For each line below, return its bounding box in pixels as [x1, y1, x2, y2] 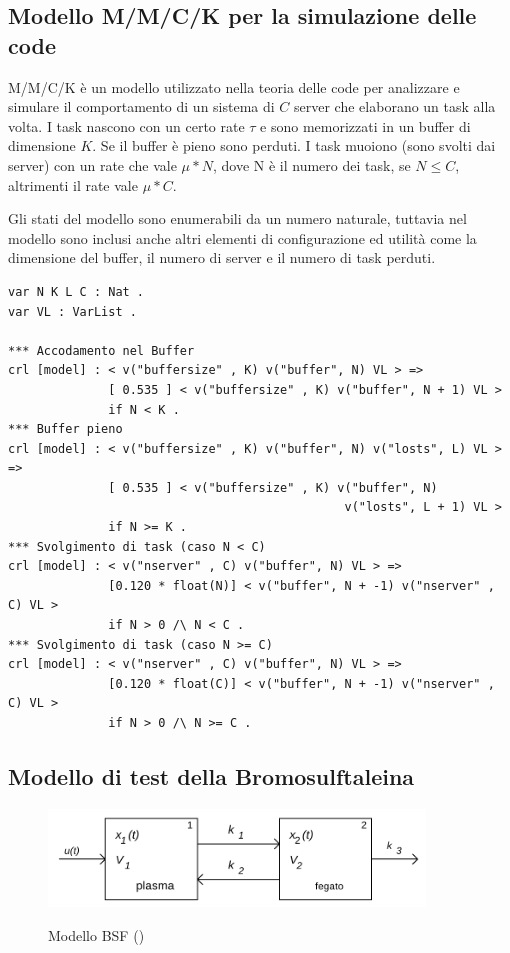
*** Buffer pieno [8, 422, 123, 437]
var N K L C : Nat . [8, 284, 145, 299]
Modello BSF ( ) [48, 924, 145, 945]
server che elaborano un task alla [294, 96, 496, 117]
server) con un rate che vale [8, 154, 177, 175]
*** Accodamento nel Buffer [8, 343, 195, 358]
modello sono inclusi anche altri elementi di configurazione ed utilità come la [8, 227, 477, 248]
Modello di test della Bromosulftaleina [8, 760, 415, 791]
